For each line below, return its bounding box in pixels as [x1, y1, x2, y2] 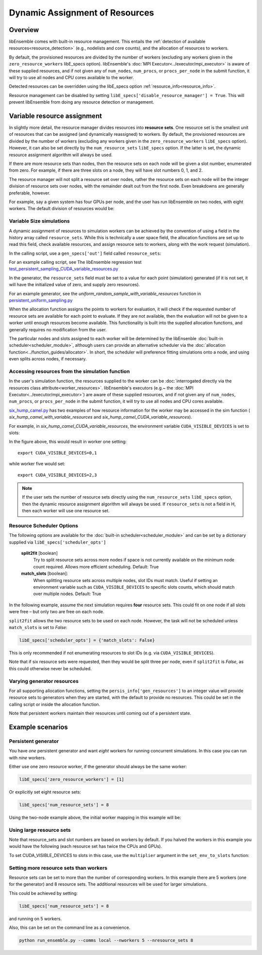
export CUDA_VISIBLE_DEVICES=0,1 [17, 450, 97, 455]
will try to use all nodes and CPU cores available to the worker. [9, 75, 134, 81]
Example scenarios [9, 723, 68, 731]
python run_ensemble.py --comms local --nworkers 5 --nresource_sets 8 [19, 938, 194, 943]
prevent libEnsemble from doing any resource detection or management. [9, 99, 154, 105]
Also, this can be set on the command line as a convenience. [9, 924, 131, 931]
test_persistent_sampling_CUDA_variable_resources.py [9, 266, 118, 272]
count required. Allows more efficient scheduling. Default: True [33, 564, 159, 569]
